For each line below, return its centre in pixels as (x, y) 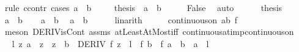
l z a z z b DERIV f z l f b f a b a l (110, 43)
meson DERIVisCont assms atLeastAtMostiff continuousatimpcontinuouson (149, 32)
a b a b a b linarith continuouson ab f (121, 19)
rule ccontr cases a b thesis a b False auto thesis (143, 7)
